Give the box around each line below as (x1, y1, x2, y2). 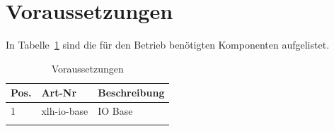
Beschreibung (98, 85, 165, 100)
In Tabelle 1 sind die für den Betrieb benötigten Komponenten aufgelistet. (6, 37, 330, 52)
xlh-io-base (41, 104, 88, 118)
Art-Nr (41, 85, 77, 100)
